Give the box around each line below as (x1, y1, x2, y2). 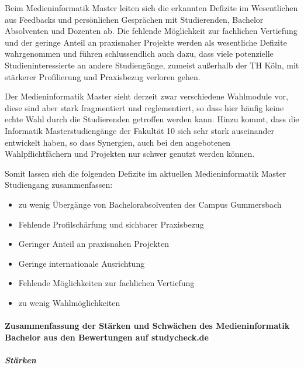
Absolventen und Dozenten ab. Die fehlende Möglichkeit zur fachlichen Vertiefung (5, 25, 298, 37)
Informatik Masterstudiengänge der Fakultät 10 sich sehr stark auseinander (5, 124, 274, 136)
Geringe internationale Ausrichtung (18, 257, 145, 269)
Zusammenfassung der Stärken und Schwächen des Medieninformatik (5, 319, 290, 332)
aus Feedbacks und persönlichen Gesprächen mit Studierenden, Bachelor (5, 13, 264, 25)
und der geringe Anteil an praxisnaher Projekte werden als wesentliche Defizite (5, 36, 287, 48)
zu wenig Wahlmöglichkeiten (18, 296, 120, 308)
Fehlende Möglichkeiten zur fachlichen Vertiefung (18, 277, 195, 289)
